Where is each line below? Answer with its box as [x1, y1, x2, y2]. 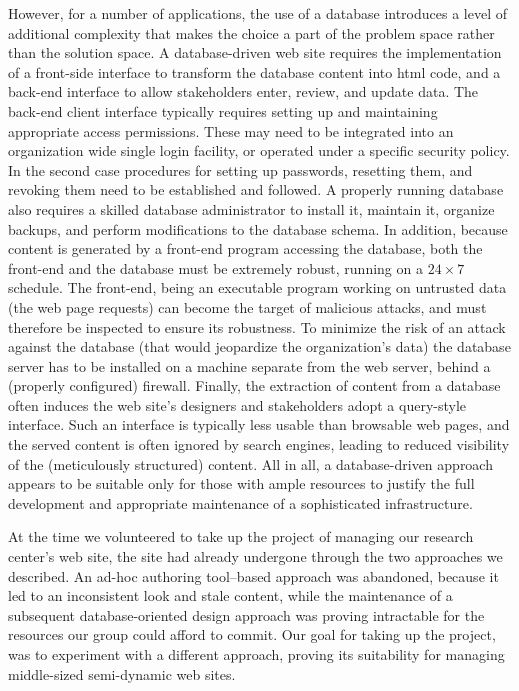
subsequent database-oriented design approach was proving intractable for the [8, 604, 485, 625]
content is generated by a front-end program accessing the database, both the [8, 238, 483, 259]
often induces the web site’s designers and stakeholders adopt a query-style [8, 394, 467, 415]
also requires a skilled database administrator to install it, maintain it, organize [8, 198, 495, 219]
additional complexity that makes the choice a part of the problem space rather [8, 22, 495, 43]
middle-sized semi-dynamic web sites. [8, 663, 236, 684]
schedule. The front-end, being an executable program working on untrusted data [8, 277, 507, 298]
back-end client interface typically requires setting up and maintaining [8, 100, 438, 121]
